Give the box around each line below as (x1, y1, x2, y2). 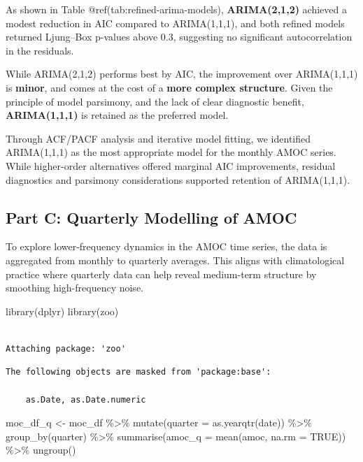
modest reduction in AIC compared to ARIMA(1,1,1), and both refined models (6, 15, 345, 30)
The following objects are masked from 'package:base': (6, 367, 271, 377)
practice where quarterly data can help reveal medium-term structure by (6, 266, 317, 281)
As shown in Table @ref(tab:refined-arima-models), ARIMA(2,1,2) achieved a (6, 2, 347, 16)
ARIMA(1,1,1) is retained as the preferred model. (6, 108, 229, 122)
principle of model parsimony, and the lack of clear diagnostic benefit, (6, 94, 304, 108)
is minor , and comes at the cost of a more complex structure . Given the (6, 80, 333, 94)
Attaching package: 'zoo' (6, 343, 126, 354)
